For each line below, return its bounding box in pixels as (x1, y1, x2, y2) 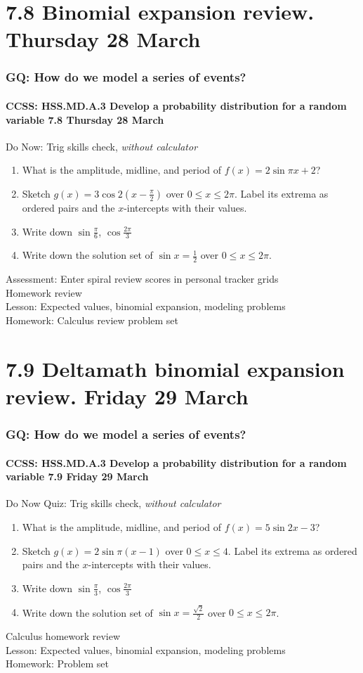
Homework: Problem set (6, 656, 109, 671)
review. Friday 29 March (6, 381, 249, 410)
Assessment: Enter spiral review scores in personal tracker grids (6, 271, 279, 286)
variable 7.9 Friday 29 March (6, 469, 149, 484)
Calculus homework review (6, 629, 121, 643)
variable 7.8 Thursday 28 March (6, 112, 164, 127)
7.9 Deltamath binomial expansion (6, 354, 345, 383)
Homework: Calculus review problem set (6, 313, 179, 328)
